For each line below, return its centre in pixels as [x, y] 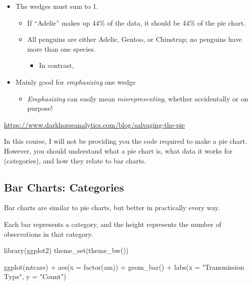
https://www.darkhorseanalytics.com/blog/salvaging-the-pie [95, 124]
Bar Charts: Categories [64, 187]
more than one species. [61, 48]
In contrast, [56, 65]
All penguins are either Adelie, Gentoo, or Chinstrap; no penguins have [135, 39]
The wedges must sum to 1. [57, 6]
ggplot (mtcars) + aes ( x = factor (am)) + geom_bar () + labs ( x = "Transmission [124, 267]
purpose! [40, 108]
